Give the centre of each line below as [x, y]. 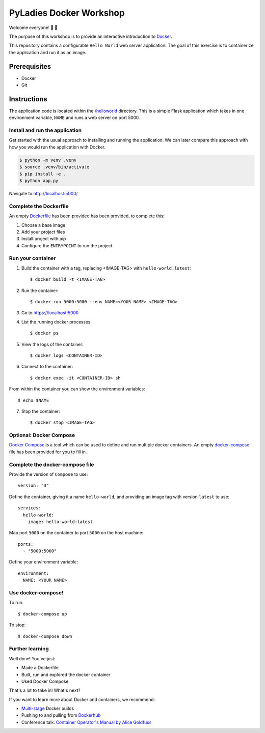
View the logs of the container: [52, 344]
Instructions [28, 99]
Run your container [32, 258]
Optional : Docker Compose [42, 435]
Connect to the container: [47, 367]
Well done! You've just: [32, 658]
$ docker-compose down [45, 636]
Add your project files [43, 232]
